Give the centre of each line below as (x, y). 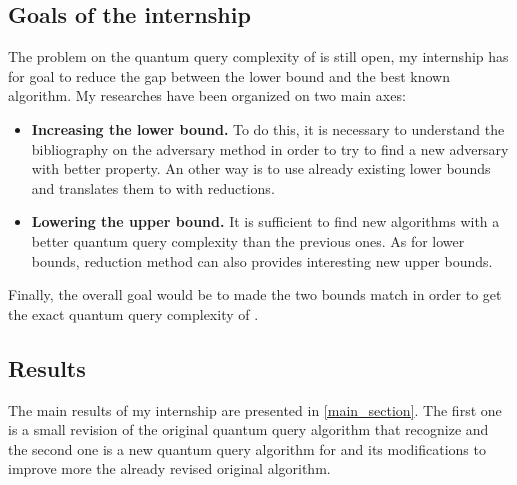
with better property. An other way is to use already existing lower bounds (261, 168)
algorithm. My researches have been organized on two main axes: (207, 95)
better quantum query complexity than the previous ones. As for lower (248, 240)
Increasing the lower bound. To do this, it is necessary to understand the (268, 128)
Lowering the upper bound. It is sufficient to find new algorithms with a (265, 221)
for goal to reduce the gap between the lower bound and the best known (229, 75)
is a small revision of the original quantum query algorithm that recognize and (248, 429)
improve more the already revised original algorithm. (169, 468)
